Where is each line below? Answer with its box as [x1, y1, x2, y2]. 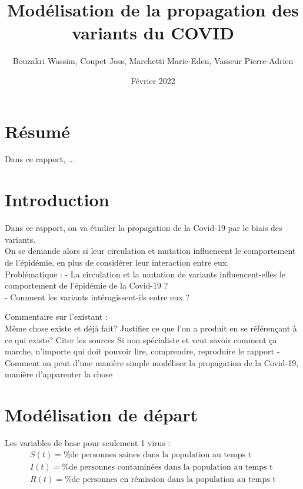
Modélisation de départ [5, 403, 198, 427]
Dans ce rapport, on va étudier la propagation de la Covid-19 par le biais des [5, 222, 282, 234]
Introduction [5, 187, 109, 212]
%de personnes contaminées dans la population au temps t [62, 463, 273, 471]
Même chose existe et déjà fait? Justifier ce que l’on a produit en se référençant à [5, 321, 297, 334]
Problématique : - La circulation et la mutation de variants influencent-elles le [5, 267, 286, 280]
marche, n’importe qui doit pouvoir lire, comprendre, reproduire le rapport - [5, 345, 280, 357]
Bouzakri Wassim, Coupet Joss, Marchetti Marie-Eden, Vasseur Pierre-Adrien [12, 55, 294, 67]
